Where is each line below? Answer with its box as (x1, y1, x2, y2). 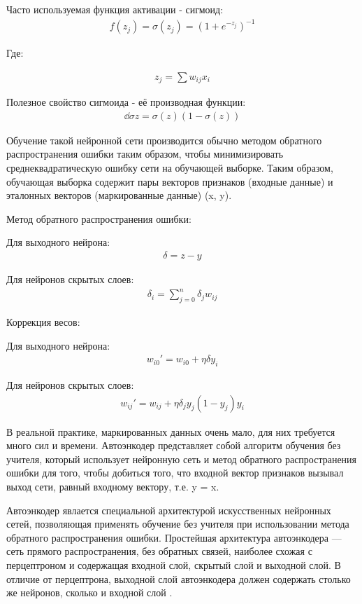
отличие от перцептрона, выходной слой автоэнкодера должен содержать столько (6, 571, 351, 586)
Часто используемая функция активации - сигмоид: (6, 2, 224, 16)
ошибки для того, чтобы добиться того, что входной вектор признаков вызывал (6, 465, 344, 480)
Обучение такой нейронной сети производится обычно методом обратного (6, 132, 322, 147)
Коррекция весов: (6, 314, 80, 329)
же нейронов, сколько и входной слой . (6, 585, 173, 600)
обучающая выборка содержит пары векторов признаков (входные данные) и (6, 174, 333, 188)
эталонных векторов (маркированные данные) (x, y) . (6, 188, 232, 203)
